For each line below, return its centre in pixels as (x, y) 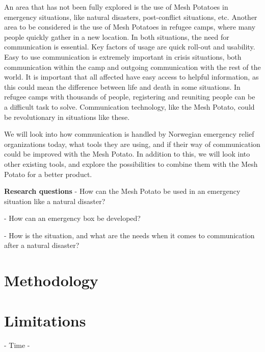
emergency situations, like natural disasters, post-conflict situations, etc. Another (131, 17)
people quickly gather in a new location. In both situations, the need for (117, 36)
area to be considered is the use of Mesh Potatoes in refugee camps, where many (130, 27)
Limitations (45, 320)
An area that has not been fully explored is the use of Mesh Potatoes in (116, 7)
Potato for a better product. (48, 174)
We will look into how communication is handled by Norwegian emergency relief (129, 134)
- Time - (17, 345)
